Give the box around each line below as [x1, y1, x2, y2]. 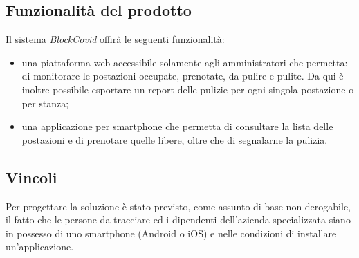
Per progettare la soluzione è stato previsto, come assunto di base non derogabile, [6, 199, 351, 213]
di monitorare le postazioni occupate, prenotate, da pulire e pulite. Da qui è [21, 68, 344, 83]
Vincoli [6, 166, 57, 187]
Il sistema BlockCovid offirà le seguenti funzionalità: [6, 32, 225, 46]
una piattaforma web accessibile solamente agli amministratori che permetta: [21, 55, 348, 69]
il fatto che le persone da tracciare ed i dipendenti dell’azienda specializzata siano [6, 212, 351, 227]
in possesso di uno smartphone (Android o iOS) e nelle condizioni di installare [6, 225, 337, 240]
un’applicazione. [6, 239, 74, 254]
